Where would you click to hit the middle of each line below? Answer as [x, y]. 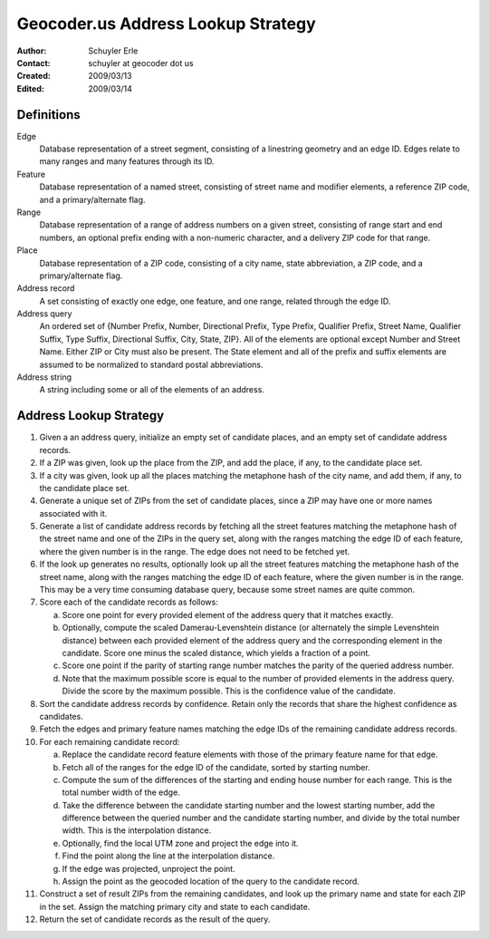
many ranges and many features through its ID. [127, 161]
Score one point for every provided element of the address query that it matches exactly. [228, 615]
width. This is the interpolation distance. [137, 830]
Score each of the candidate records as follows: [129, 602]
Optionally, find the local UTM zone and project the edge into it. [180, 843]
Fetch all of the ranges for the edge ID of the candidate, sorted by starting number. [216, 767]
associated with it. [73, 513]
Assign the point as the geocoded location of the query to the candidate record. [211, 881]
